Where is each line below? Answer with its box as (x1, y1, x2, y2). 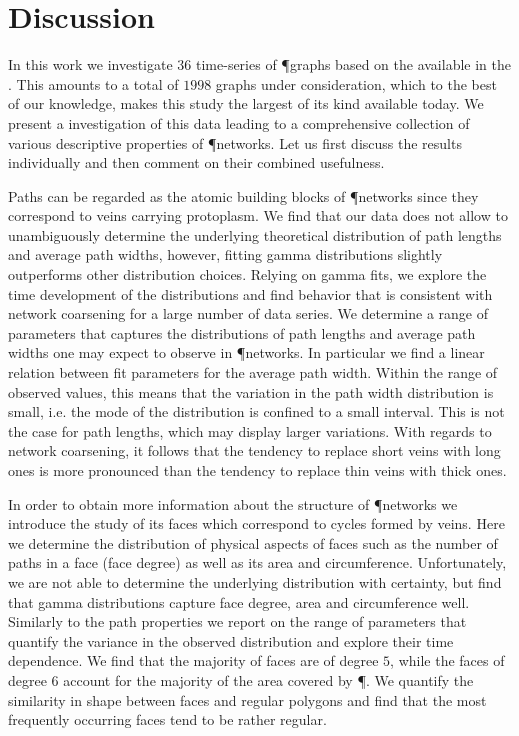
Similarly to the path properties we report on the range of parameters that (8, 611, 467, 632)
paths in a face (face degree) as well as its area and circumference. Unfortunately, (8, 552, 507, 573)
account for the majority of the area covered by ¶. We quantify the (63, 669, 474, 690)
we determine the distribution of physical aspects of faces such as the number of (8, 532, 498, 553)
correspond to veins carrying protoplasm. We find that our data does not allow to (8, 205, 508, 226)
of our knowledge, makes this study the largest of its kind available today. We (8, 93, 484, 114)
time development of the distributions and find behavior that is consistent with (8, 283, 493, 304)
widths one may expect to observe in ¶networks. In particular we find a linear (8, 342, 485, 363)
